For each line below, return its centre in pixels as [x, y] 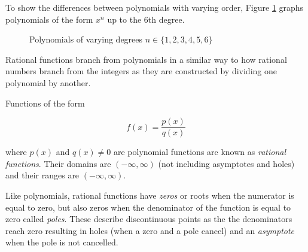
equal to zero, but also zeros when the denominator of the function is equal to [148, 207]
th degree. [166, 19]
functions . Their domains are [58, 163]
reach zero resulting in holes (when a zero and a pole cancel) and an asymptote [150, 230]
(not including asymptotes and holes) [226, 163]
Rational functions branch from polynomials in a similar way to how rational [146, 59]
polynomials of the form [49, 19]
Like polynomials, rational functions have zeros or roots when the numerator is [150, 195]
